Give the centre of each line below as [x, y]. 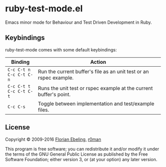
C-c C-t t [19, 86]
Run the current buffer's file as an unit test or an [93, 71]
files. [43, 110]
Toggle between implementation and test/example [96, 103]
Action [98, 62]
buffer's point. [54, 94]
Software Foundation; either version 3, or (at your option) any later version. [81, 159]
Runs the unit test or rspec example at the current [95, 88]
